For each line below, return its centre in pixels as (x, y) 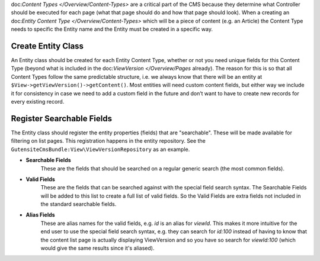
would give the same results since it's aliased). (97, 248)
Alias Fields (41, 215)
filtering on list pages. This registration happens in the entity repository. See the (108, 141)
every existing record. (38, 102)
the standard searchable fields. (79, 204)
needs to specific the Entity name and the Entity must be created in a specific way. (112, 29)
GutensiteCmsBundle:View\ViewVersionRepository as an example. (100, 149)
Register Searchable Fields (62, 118)
